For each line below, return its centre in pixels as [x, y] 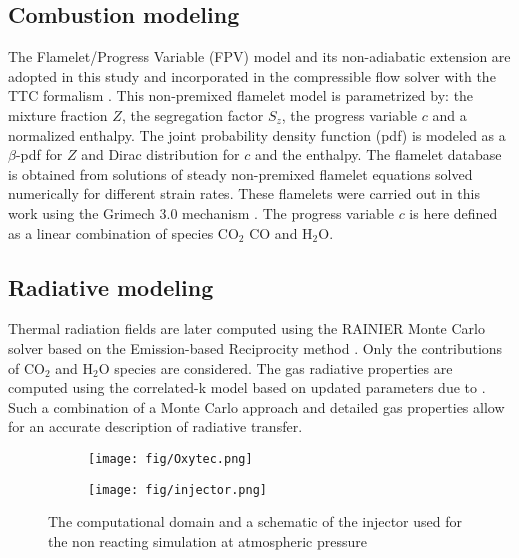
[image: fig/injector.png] [177, 489]
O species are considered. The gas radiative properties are [275, 367]
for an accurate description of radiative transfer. [155, 426]
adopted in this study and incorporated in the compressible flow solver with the [252, 75]
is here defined [453, 212]
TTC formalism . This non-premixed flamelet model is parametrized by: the [241, 95]
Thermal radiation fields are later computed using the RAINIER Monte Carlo [246, 328]
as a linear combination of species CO [123, 232]
